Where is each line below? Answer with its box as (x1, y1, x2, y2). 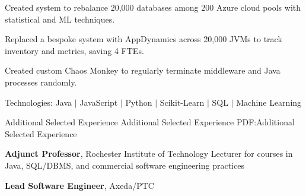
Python (125, 96, 152, 108)
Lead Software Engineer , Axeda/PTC (5, 179, 154, 191)
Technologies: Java (5, 96, 72, 108)
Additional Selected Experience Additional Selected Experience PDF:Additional (5, 116, 295, 128)
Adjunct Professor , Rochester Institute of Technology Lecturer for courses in (5, 147, 293, 160)
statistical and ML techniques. (5, 12, 115, 25)
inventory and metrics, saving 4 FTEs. (5, 44, 144, 56)
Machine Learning (236, 96, 302, 108)
